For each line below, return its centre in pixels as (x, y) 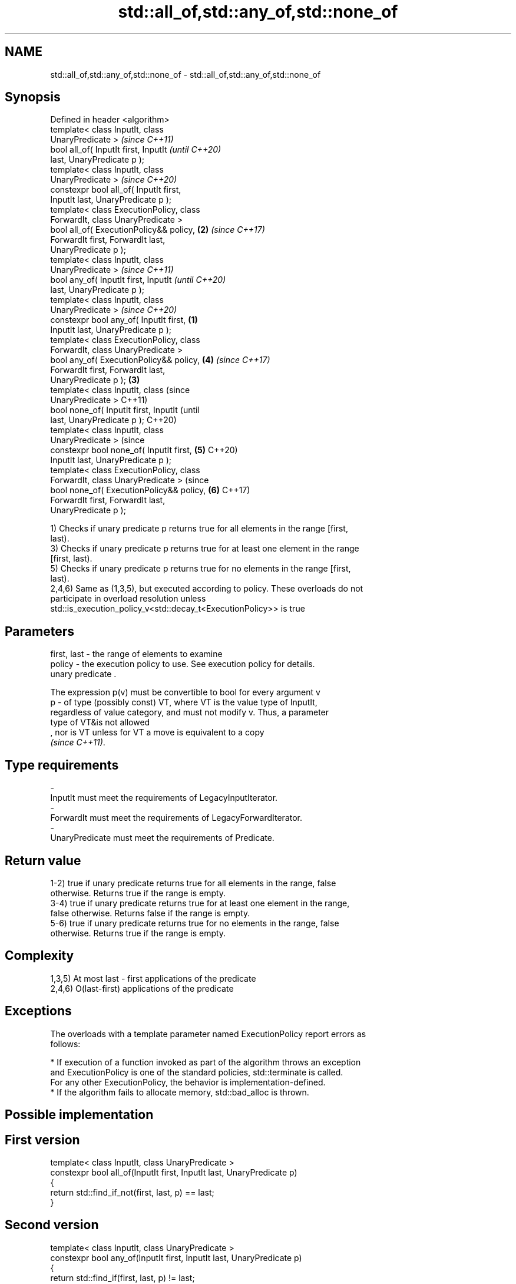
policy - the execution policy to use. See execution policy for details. (183, 664)
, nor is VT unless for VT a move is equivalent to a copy (157, 732)
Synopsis (33, 97)
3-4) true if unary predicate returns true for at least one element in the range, (200, 903)
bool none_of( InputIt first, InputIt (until (125, 410)
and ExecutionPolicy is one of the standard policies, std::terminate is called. (197, 1072)
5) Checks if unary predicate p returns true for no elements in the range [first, (201, 569)
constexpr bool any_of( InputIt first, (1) (124, 320)
